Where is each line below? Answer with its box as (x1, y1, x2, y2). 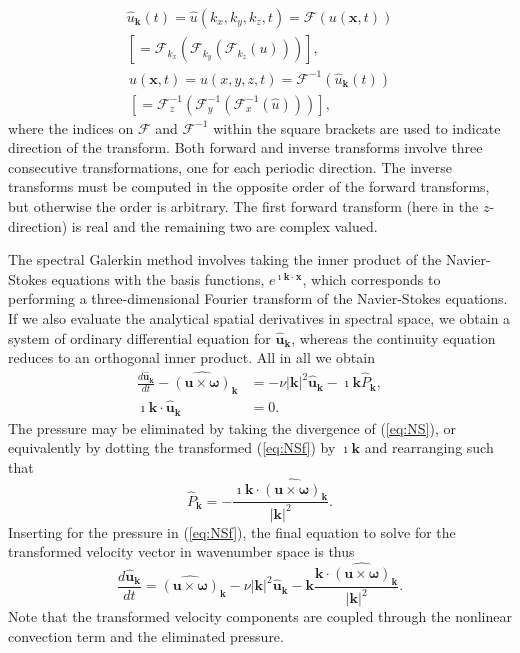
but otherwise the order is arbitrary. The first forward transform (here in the (8, 196, 479, 216)
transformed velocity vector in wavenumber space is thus (8, 541, 355, 562)
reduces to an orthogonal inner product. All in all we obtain (8, 347, 375, 368)
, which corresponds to (302, 268, 441, 289)
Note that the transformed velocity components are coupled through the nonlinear (8, 606, 512, 627)
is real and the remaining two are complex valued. (71, 215, 378, 236)
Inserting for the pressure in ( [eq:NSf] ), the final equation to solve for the (8, 521, 456, 542)
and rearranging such (364, 437, 494, 458)
